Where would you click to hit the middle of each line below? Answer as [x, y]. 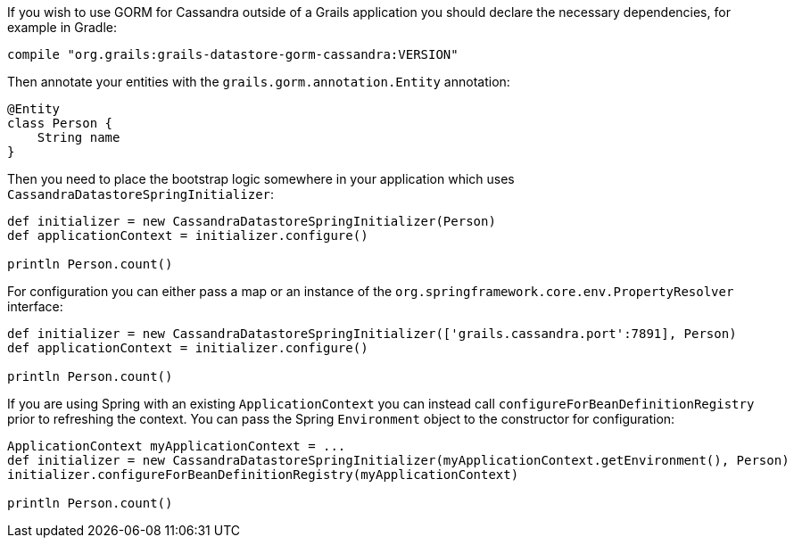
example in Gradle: [62, 27]
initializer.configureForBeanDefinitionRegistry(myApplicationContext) [263, 475]
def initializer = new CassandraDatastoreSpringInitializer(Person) [252, 221]
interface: [35, 306]
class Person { [60, 123]
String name [79, 137]
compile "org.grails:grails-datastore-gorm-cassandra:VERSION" [233, 54]
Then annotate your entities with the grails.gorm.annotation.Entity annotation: [259, 82]
